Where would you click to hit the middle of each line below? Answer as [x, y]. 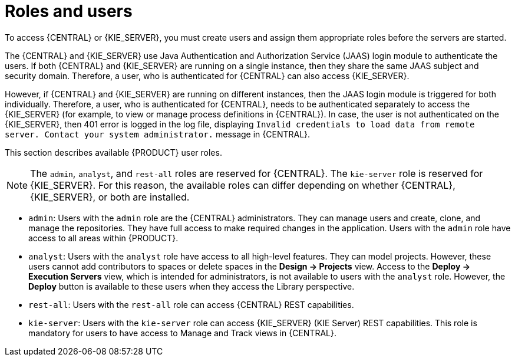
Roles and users [69, 11]
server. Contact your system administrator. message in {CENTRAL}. [158, 134]
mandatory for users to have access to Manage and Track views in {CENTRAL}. [182, 333]
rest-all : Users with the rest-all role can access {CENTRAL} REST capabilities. [191, 304]
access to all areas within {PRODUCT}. [103, 238]
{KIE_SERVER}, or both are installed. [110, 197]
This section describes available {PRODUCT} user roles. [113, 152]
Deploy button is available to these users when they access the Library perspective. [192, 286]
